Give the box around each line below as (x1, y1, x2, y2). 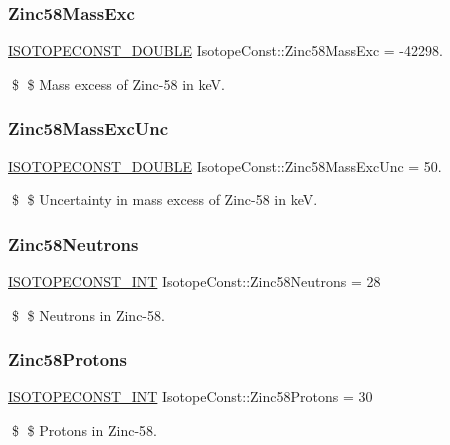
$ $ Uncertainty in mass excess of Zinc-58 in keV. (11, 189, 318, 210)
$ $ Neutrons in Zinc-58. (11, 304, 165, 325)
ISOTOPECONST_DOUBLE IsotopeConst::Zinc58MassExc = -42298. (8, 40, 443, 61)
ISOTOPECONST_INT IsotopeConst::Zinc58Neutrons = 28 (8, 271, 381, 292)
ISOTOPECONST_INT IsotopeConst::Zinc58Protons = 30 (8, 386, 373, 407)
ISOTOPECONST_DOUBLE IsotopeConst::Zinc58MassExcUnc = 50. (8, 155, 442, 176)
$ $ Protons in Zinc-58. (11, 420, 157, 441)
